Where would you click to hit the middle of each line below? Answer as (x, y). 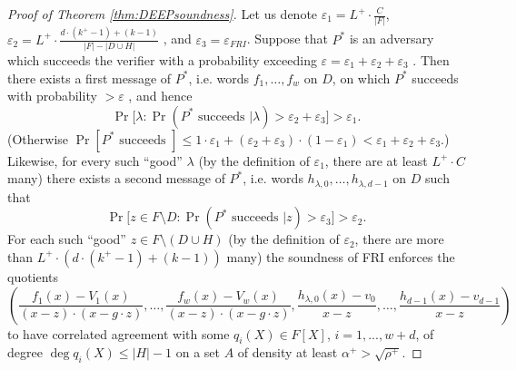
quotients (33, 276)
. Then (431, 59)
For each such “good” (67, 239)
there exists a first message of (89, 78)
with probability (52, 96)
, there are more (399, 239)
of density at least (288, 352)
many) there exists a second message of (116, 178)
